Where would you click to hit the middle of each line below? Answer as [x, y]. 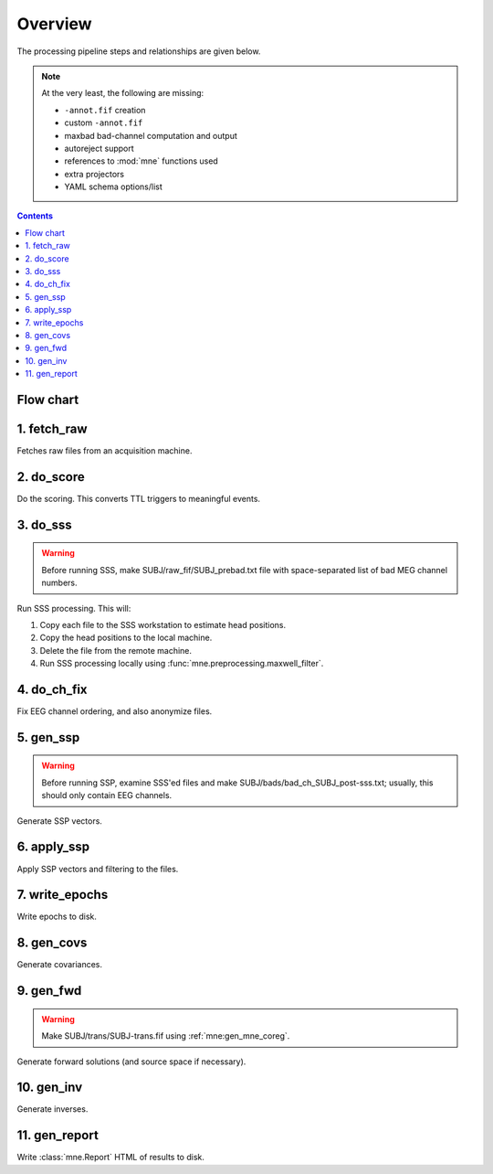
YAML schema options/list [114, 187]
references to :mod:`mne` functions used [141, 161]
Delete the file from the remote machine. [115, 650]
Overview [54, 24]
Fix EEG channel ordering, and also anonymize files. [115, 711]
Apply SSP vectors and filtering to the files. [98, 869]
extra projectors [94, 174]
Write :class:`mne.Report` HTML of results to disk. [110, 1158]
